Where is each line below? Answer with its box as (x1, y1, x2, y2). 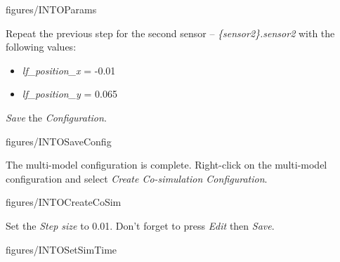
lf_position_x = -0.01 (22, 63, 116, 77)
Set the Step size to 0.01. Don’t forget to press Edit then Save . (6, 218, 275, 232)
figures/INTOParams (6, 2, 97, 16)
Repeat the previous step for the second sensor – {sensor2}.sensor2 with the (6, 25, 335, 40)
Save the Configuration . (6, 110, 107, 124)
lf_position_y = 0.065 (22, 86, 117, 101)
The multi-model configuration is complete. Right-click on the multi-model (6, 157, 327, 172)
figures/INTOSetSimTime (6, 242, 117, 256)
